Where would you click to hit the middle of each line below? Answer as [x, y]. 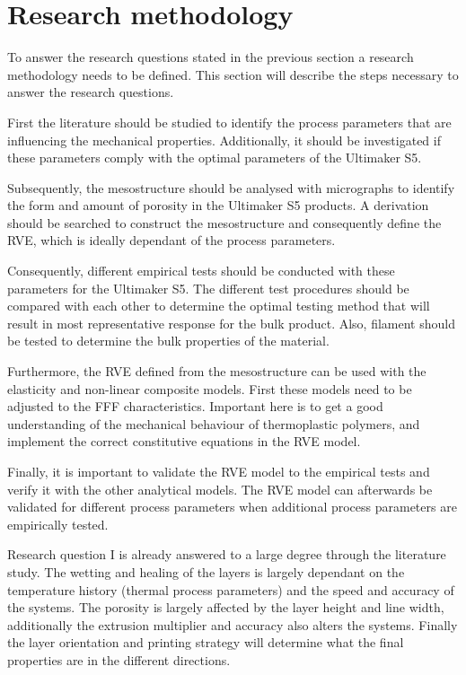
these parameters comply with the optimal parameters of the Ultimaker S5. [215, 158]
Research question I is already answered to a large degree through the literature [227, 554]
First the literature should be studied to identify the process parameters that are [229, 122]
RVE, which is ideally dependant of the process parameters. [171, 240]
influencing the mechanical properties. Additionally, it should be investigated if [224, 140]
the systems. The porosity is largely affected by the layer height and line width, [226, 607]
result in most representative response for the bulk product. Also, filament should [231, 323]
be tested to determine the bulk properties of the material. [168, 341]
